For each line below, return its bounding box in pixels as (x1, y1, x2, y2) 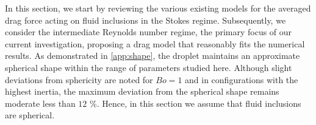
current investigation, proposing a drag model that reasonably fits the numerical (5, 37, 305, 50)
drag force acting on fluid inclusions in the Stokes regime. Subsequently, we (5, 13, 286, 26)
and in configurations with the (185, 73, 298, 86)
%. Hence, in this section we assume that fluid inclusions (90, 96, 301, 109)
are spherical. (5, 109, 55, 121)
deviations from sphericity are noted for (5, 73, 153, 86)
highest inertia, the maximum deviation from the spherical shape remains (5, 85, 279, 98)
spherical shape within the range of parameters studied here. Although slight (5, 61, 292, 73)
